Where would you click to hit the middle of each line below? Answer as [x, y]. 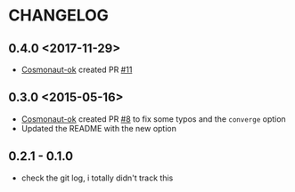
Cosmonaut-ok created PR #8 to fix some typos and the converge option [153, 119]
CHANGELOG [58, 16]
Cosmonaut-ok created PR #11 [77, 69]
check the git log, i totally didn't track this [97, 178]
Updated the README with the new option [99, 128]
